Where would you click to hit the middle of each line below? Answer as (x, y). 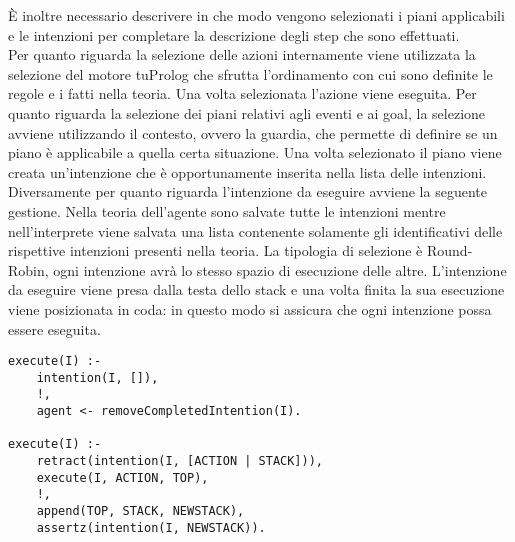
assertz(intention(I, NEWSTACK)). (151, 527)
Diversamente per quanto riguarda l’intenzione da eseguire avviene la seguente (247, 191)
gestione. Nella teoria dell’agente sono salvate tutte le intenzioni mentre (227, 210)
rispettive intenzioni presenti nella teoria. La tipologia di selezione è (215, 250)
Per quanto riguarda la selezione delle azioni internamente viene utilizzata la (242, 54)
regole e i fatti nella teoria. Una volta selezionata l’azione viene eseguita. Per (242, 93)
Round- (449, 250)
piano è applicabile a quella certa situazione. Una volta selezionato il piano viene (255, 152)
